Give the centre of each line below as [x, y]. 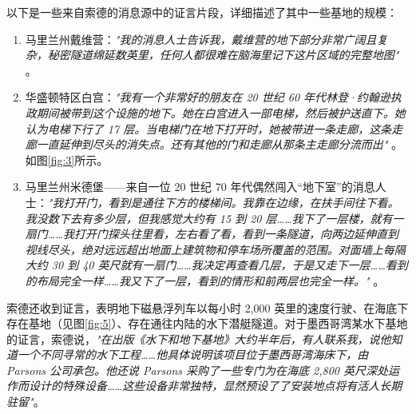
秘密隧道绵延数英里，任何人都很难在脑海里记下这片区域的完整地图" [223, 55]
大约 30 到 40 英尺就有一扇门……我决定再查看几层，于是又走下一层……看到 [216, 265]
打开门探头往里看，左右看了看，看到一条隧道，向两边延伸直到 [236, 234]
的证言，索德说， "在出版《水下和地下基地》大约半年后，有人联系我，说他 [199, 338]
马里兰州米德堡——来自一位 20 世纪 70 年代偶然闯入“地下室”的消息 [200, 187]
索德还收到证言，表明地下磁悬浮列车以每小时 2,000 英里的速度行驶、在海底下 [208, 307]
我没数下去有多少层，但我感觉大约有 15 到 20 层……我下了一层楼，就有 [209, 218]
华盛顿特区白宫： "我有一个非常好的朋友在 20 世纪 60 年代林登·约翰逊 [208, 97]
